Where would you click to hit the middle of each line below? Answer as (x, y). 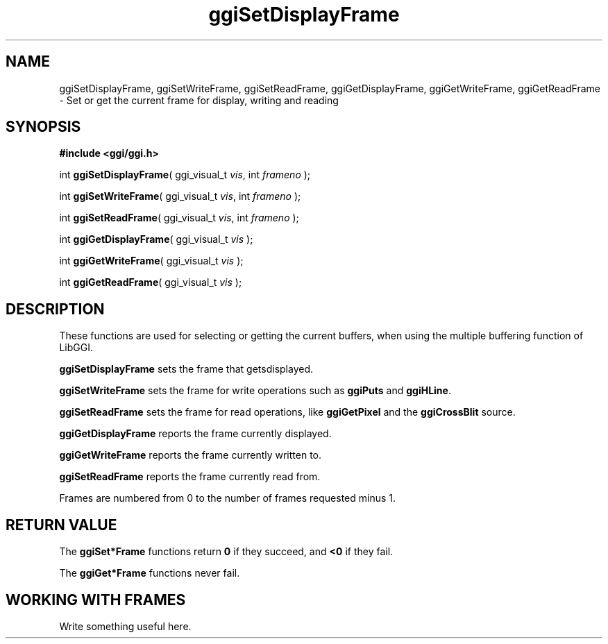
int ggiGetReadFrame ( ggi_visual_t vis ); (151, 282)
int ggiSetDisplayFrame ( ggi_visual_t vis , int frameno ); (185, 175)
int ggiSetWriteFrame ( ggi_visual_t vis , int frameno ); (180, 196)
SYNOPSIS (43, 127)
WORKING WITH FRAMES (96, 600)
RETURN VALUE (61, 525)
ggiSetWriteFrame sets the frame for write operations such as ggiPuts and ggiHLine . (255, 391)
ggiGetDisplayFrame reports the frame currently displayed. (195, 434)
